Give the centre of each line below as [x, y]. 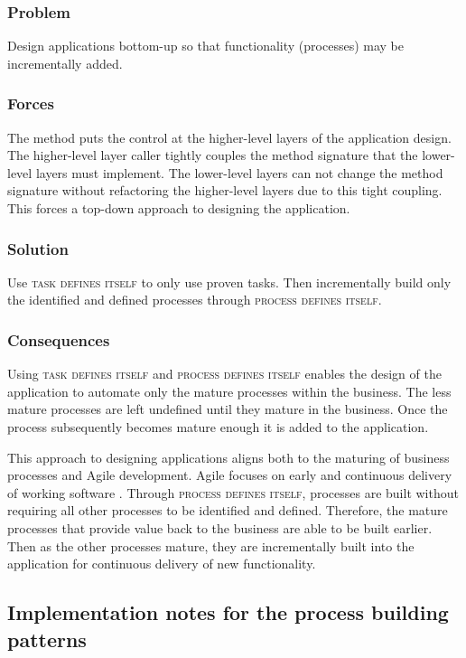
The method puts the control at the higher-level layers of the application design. [229, 137]
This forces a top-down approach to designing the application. [179, 208]
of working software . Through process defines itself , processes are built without [233, 492]
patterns [47, 639]
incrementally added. [65, 63]
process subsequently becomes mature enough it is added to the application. [218, 427]
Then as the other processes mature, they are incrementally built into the [211, 545]
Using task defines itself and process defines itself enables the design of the [224, 374]
